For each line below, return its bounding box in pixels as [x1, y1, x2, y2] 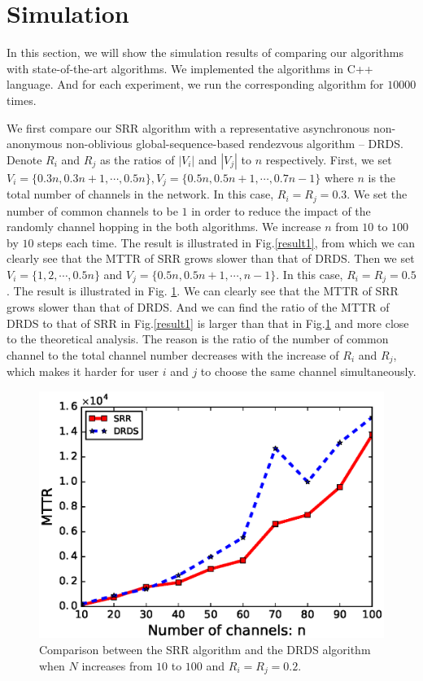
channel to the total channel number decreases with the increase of [7, 346, 339, 363]
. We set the [347, 186, 408, 203]
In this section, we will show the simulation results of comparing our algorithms [7, 44, 403, 61]
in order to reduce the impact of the [191, 202, 371, 219]
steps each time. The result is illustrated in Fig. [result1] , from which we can [37, 234, 416, 251]
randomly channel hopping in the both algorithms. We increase [7, 218, 321, 235]
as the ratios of [99, 151, 175, 168]
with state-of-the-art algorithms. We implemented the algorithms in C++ [7, 59, 373, 76]
